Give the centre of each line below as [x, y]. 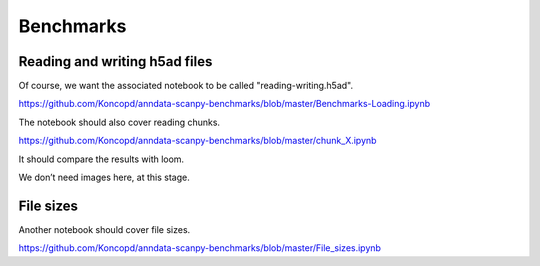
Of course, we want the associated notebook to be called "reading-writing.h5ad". [186, 86]
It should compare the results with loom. [101, 159]
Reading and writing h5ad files [115, 61]
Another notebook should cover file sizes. [104, 229]
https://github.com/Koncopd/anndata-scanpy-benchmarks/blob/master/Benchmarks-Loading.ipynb [224, 104]
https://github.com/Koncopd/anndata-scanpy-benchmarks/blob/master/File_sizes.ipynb [200, 248]
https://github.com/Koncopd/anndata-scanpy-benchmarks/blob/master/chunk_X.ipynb [197, 141]
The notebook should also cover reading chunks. [119, 122]
